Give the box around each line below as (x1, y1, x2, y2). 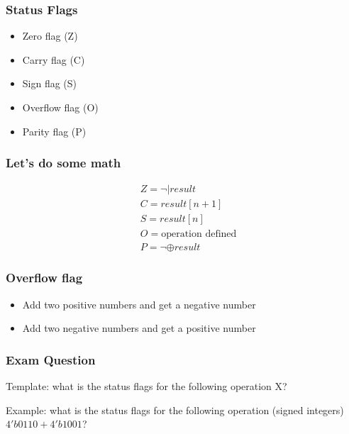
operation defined (161, 228, 237, 239)
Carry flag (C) (22, 52, 85, 67)
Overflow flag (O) (22, 100, 99, 114)
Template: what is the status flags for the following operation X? (6, 379, 287, 394)
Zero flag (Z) (22, 28, 78, 43)
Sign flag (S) (22, 76, 77, 91)
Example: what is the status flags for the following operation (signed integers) (6, 402, 344, 417)
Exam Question (6, 350, 96, 368)
